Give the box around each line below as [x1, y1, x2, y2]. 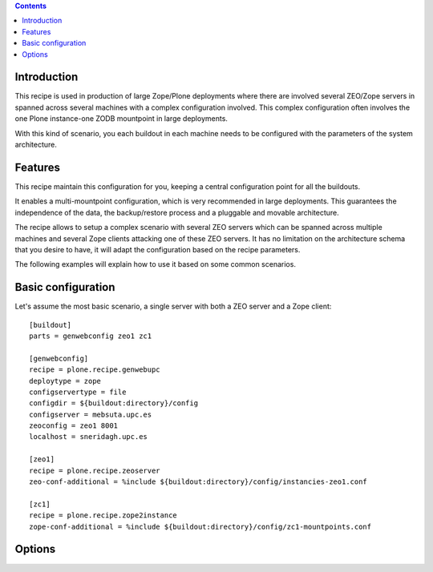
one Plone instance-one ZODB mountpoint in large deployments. [14, 114, 229, 123]
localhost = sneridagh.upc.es [29, 433, 148, 441]
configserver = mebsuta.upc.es [29, 409, 152, 419]
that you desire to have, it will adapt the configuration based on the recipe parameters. [14, 244, 301, 254]
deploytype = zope [29, 377, 102, 385]
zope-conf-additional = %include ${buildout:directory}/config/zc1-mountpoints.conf [29, 522, 372, 531]
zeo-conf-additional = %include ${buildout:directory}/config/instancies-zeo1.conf [29, 477, 368, 486]
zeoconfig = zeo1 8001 [29, 421, 119, 430]
